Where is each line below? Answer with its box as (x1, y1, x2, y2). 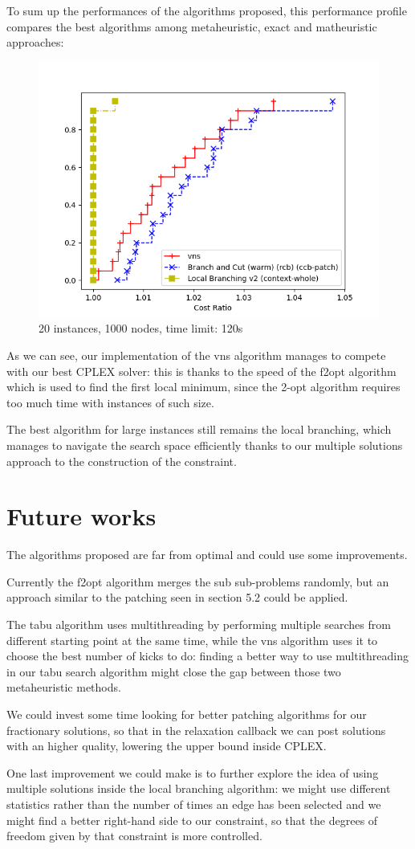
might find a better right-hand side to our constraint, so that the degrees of (6, 811, 378, 828)
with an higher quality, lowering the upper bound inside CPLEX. (6, 737, 327, 754)
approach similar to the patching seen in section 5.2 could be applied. (6, 589, 348, 606)
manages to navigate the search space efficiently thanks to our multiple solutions (6, 436, 403, 453)
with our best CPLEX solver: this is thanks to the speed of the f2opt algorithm (6, 362, 397, 379)
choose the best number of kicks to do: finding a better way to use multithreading (6, 647, 409, 664)
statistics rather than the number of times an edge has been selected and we (6, 795, 381, 812)
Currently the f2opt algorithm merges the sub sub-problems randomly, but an (6, 573, 389, 590)
